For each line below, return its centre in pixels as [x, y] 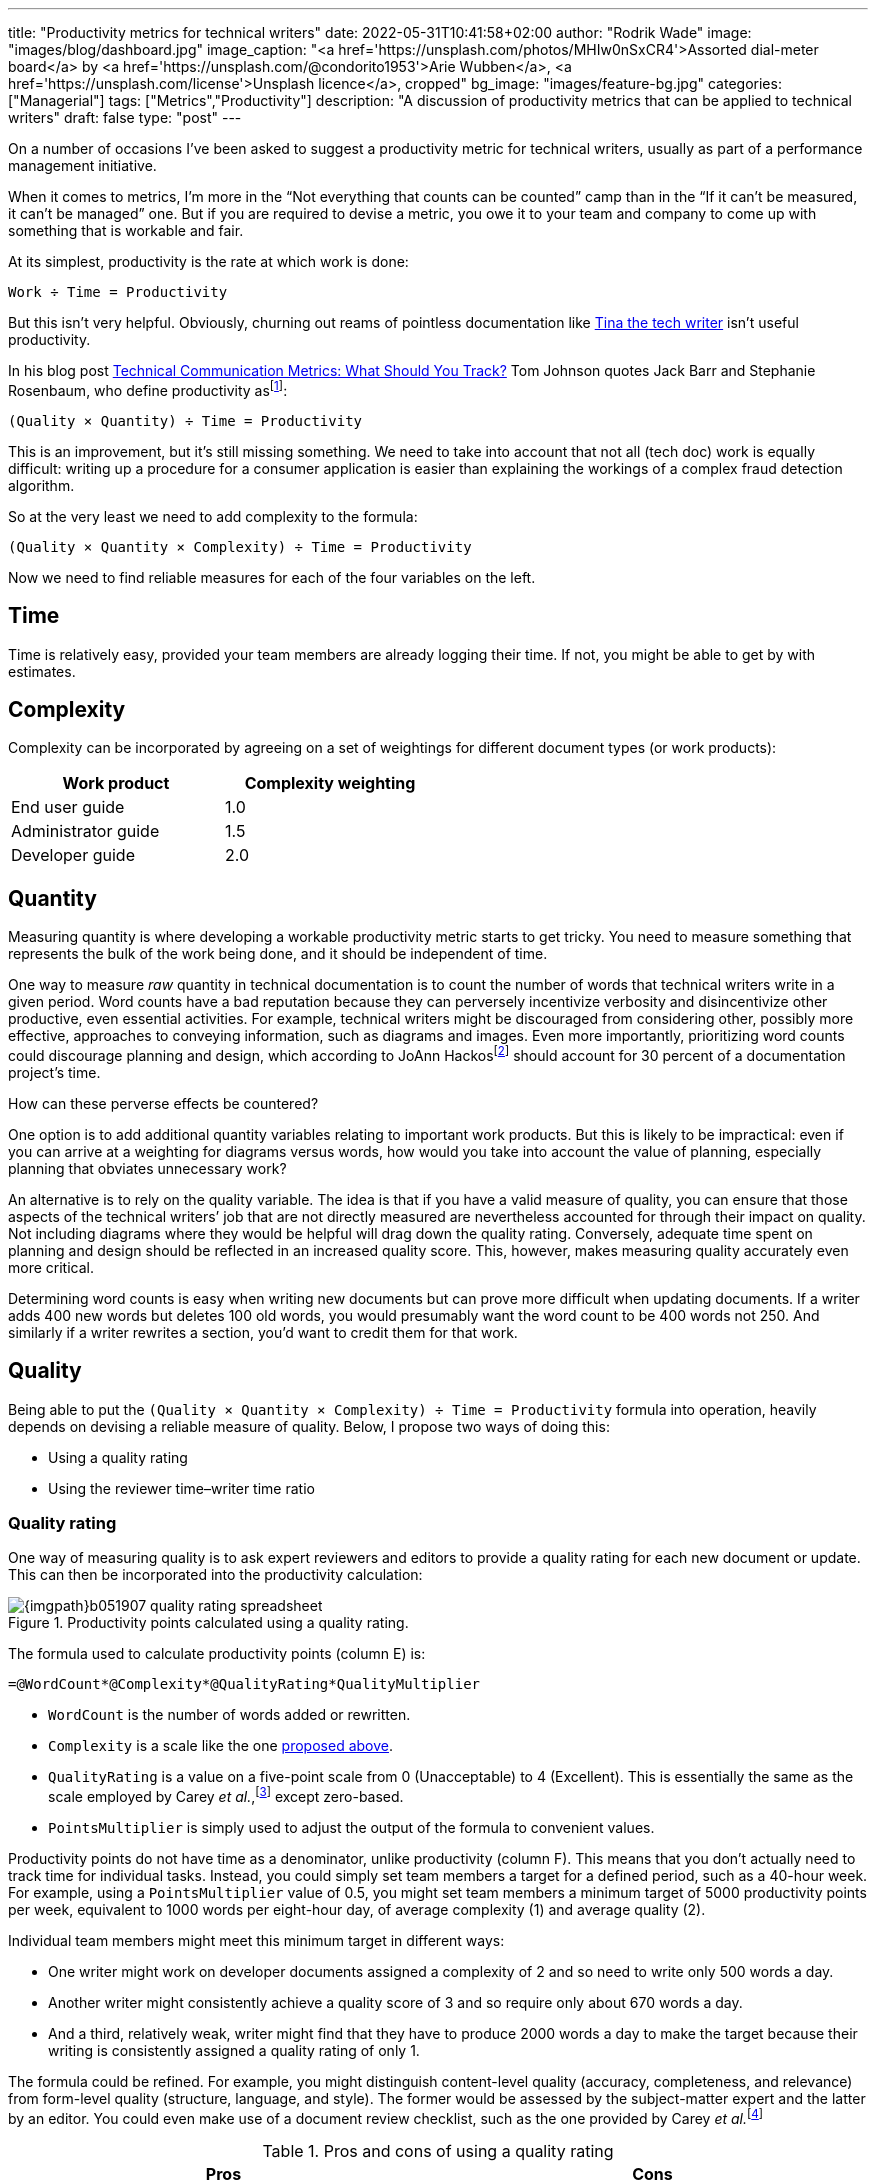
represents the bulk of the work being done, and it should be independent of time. [278, 954]
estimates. [42, 671]
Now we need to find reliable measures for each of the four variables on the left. [272, 577]
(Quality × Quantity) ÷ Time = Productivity [185, 420]
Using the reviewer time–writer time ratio [181, 1488]
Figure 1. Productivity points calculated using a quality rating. [208, 1623]
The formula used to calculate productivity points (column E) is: [217, 1654]
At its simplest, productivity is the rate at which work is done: [208, 261]
